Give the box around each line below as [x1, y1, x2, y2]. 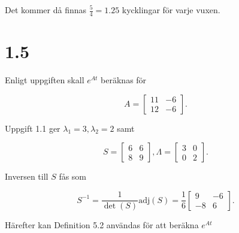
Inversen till [5, 170, 49, 183]
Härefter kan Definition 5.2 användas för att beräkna [5, 219, 199, 231]
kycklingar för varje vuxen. [122, 4, 220, 16]
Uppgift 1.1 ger [5, 122, 60, 134]
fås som [59, 170, 87, 183]
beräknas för [101, 73, 147, 86]
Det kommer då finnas [5, 4, 87, 16]
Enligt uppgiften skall [5, 73, 84, 86]
